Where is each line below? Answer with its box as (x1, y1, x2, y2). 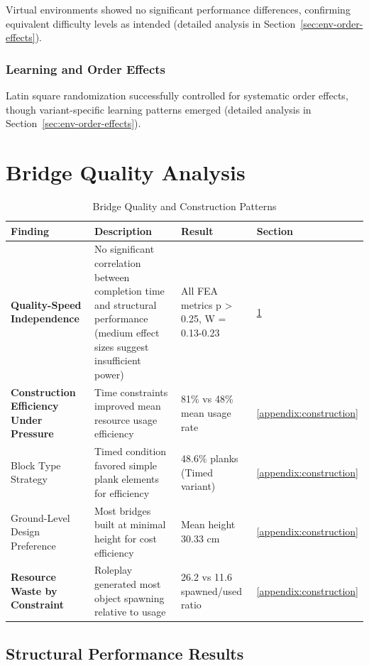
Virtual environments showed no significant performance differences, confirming (6, 2, 351, 16)
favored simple (94, 457, 158, 472)
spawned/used (181, 583, 243, 598)
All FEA (181, 283, 219, 298)
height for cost (94, 530, 158, 545)
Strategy (11, 471, 48, 486)
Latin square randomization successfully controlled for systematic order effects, (6, 88, 348, 102)
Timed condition (94, 444, 167, 459)
